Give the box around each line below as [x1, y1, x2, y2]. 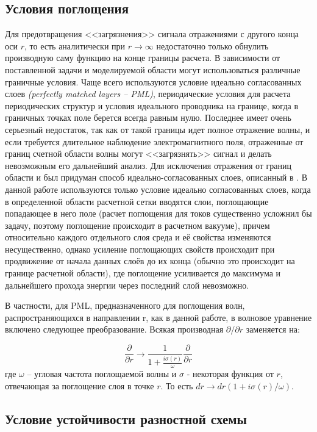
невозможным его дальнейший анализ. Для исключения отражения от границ [5, 159, 292, 171]
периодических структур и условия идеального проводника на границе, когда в [5, 99, 299, 112]
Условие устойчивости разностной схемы [5, 409, 247, 428]
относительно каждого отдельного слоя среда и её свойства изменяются [5, 231, 271, 243]
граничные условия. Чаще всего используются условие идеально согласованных [5, 75, 302, 88]
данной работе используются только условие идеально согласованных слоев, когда [5, 182, 311, 195]
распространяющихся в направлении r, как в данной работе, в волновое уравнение [5, 311, 312, 323]
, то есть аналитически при [24, 39, 126, 52]
